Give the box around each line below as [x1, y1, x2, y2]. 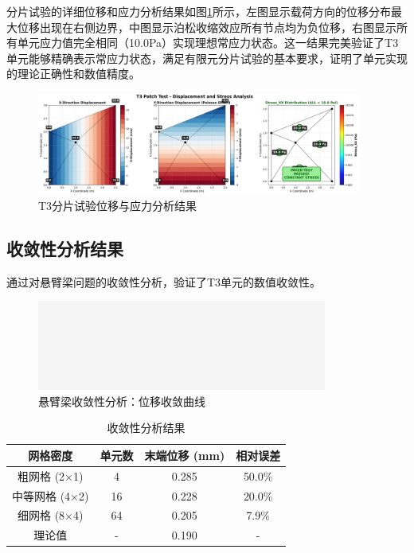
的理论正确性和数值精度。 [6, 65, 140, 82]
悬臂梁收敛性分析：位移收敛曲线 [38, 392, 205, 409]
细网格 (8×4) [18, 507, 84, 524]
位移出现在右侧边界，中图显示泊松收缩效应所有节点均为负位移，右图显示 [17, 18, 396, 35]
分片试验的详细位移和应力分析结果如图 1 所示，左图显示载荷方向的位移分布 [6, 3, 391, 19]
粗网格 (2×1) [18, 467, 84, 484]
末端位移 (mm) [144, 446, 225, 463]
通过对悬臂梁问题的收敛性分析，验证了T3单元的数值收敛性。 [6, 273, 322, 290]
